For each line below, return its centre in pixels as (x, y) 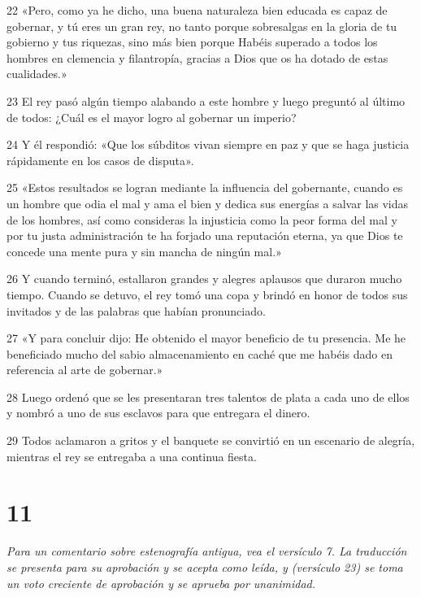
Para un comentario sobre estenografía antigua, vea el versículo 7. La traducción (207, 551)
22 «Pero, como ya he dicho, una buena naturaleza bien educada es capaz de (197, 10)
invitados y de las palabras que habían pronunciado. (136, 310)
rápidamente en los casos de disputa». (100, 160)
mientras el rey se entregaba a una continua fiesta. (132, 456)
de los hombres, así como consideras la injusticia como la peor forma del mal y (202, 219)
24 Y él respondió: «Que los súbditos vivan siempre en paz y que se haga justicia (208, 144)
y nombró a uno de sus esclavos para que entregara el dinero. (158, 413)
